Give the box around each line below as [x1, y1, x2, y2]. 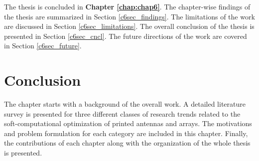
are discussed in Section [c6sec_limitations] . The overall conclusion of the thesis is [4, 21, 255, 31]
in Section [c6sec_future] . [4, 40, 82, 51]
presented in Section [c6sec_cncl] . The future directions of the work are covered [4, 30, 247, 41]
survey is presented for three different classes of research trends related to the [4, 108, 241, 119]
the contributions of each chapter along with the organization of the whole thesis [4, 138, 251, 148]
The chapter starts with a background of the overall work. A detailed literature [4, 99, 246, 109]
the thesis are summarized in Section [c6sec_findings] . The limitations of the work [4, 11, 255, 21]
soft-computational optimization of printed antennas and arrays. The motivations [4, 118, 252, 129]
